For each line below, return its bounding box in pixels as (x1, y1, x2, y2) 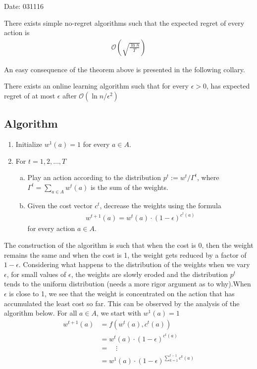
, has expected (206, 81, 250, 91)
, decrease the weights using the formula (100, 200, 221, 210)
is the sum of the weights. (90, 182, 168, 192)
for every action (27, 223, 75, 233)
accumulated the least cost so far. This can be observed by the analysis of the (4, 298, 240, 308)
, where (197, 172, 219, 183)
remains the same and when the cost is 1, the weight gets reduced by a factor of (4, 249, 247, 260)
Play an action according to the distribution (27, 172, 161, 183)
